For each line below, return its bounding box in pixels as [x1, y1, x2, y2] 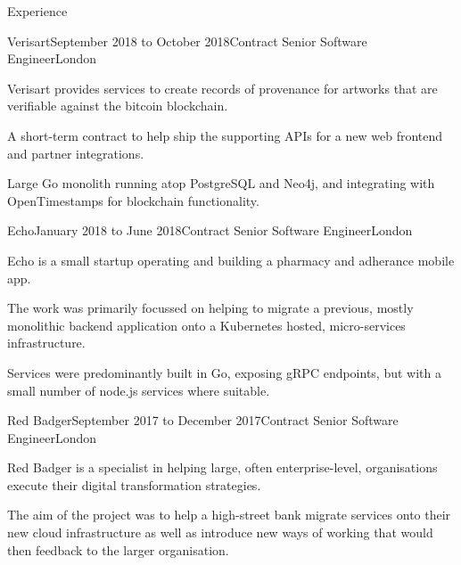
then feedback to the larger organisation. [7, 540, 229, 559]
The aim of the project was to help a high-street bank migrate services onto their [7, 505, 451, 524]
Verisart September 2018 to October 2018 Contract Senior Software [7, 31, 367, 50]
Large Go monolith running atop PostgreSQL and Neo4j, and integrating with [7, 174, 435, 192]
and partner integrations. [7, 143, 144, 162]
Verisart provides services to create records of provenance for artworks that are [7, 78, 438, 97]
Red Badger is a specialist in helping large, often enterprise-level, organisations [7, 458, 438, 477]
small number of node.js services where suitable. [7, 381, 270, 399]
